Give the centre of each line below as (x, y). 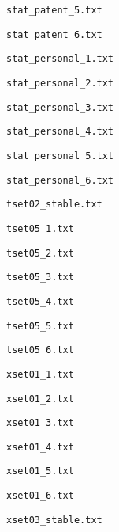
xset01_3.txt (40, 423)
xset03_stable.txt (54, 520)
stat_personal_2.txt (60, 83)
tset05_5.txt (40, 326)
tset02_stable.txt (54, 205)
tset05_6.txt (40, 350)
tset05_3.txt (40, 277)
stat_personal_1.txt (60, 59)
